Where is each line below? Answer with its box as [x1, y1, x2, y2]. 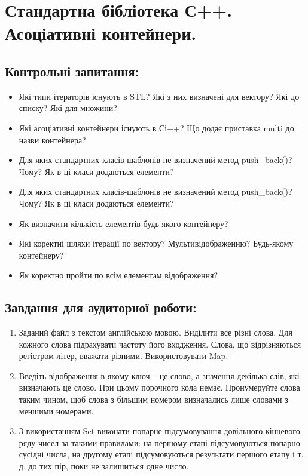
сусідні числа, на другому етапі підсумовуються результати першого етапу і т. [19, 448, 304, 460]
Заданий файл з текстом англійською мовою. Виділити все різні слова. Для [19, 326, 292, 339]
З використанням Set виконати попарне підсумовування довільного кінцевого [19, 425, 300, 437]
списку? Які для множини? [19, 102, 117, 114]
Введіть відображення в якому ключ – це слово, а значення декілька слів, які [19, 369, 300, 382]
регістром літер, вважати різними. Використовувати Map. [19, 349, 228, 362]
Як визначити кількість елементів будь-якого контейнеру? [19, 217, 228, 229]
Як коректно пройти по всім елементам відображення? [19, 269, 218, 281]
